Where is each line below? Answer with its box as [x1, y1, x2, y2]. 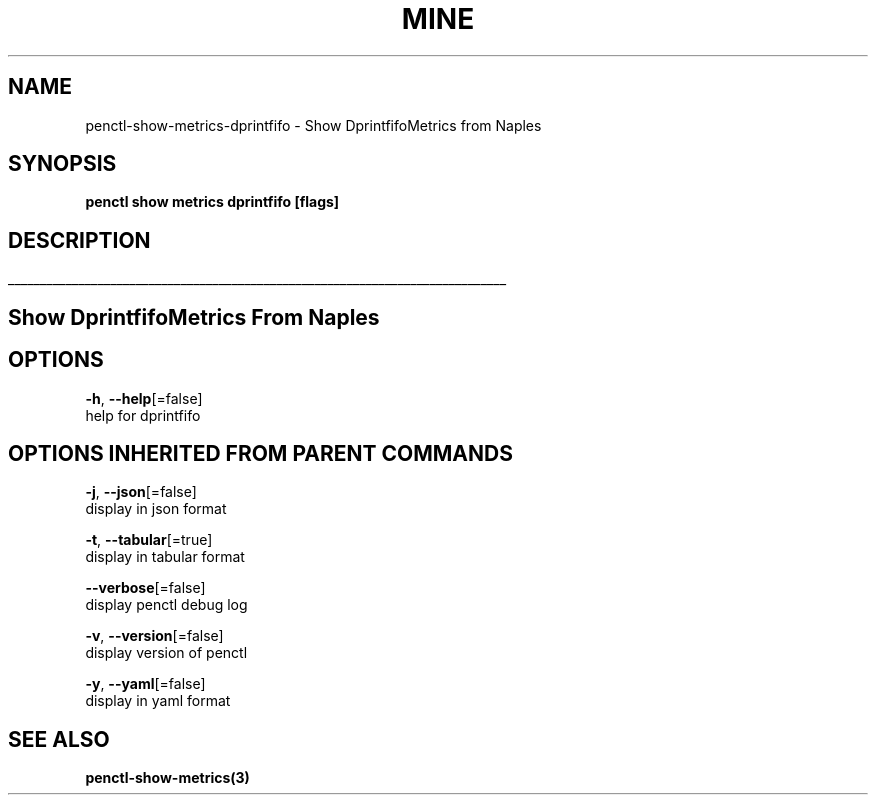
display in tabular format [85, 548, 245, 566]
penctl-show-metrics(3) [85, 769, 250, 787]
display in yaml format [85, 692, 231, 710]
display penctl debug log [85, 596, 248, 614]
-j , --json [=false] [85, 483, 197, 501]
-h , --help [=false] [85, 389, 203, 407]
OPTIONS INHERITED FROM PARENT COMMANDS [8, 440, 513, 466]
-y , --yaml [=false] [85, 675, 206, 693]
